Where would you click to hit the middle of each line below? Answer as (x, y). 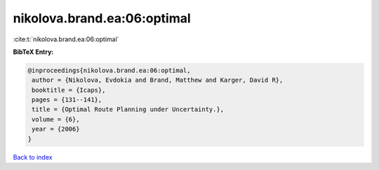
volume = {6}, (56, 119)
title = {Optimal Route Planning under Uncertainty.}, (128, 109)
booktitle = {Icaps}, (69, 90)
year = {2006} (56, 129)
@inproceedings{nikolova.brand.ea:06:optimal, (109, 70)
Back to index (33, 157)
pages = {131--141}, (67, 100)
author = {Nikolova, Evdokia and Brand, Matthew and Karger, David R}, (158, 80)
